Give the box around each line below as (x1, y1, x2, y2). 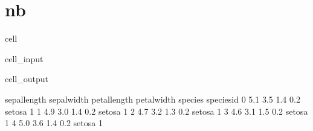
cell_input (5, 52, 44, 65)
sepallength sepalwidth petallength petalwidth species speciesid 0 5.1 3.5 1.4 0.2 (5, 92, 300, 105)
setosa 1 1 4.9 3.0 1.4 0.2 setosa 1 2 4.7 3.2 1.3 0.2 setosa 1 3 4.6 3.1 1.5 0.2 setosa (5, 104, 308, 117)
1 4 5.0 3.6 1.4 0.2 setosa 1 (5, 117, 103, 129)
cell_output (5, 72, 48, 85)
